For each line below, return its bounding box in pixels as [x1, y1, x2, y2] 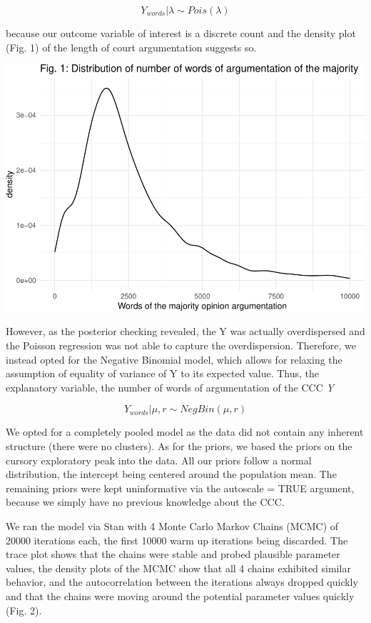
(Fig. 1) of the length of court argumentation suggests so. [6, 39, 257, 54]
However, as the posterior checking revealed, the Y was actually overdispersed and [6, 324, 365, 339]
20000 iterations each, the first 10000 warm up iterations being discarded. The [6, 532, 348, 547]
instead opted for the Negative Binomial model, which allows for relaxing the [6, 352, 342, 367]
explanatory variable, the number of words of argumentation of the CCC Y [6, 379, 334, 394]
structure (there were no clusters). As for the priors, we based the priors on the [6, 439, 352, 454]
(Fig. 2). [6, 602, 42, 617]
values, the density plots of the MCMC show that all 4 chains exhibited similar [6, 560, 351, 575]
